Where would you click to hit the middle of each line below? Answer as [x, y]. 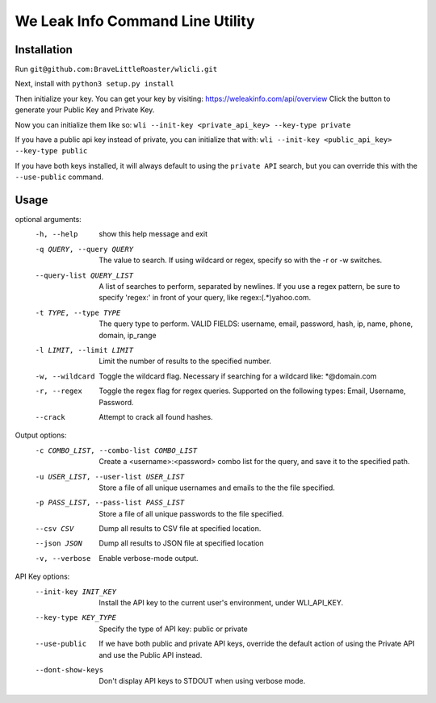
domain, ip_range [128, 335]
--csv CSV [55, 529]
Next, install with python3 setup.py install [95, 84]
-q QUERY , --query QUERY [84, 249]
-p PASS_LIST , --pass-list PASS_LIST [110, 503]
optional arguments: [48, 220]
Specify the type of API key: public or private [173, 629]
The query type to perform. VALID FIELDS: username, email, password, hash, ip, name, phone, [256, 324]
